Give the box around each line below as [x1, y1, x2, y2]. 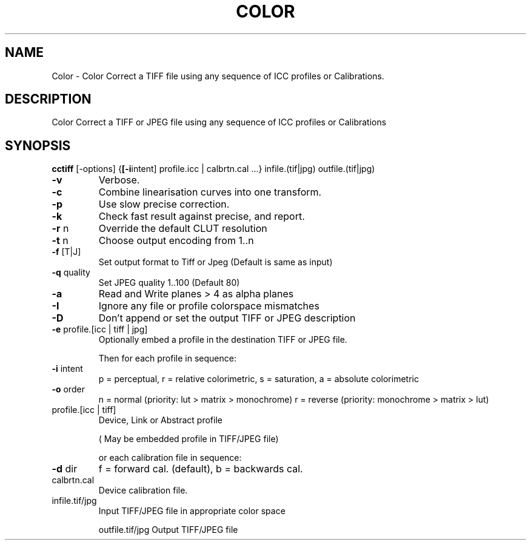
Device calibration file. [98, 485, 188, 496]
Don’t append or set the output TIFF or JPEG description [98, 312, 356, 325]
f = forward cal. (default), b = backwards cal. [98, 463, 303, 475]
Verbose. [98, 174, 140, 187]
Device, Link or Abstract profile [98, 415, 222, 426]
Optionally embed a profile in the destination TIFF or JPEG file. [98, 334, 347, 345]
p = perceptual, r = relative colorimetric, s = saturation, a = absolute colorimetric [98, 374, 419, 385]
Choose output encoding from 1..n [98, 234, 254, 247]
